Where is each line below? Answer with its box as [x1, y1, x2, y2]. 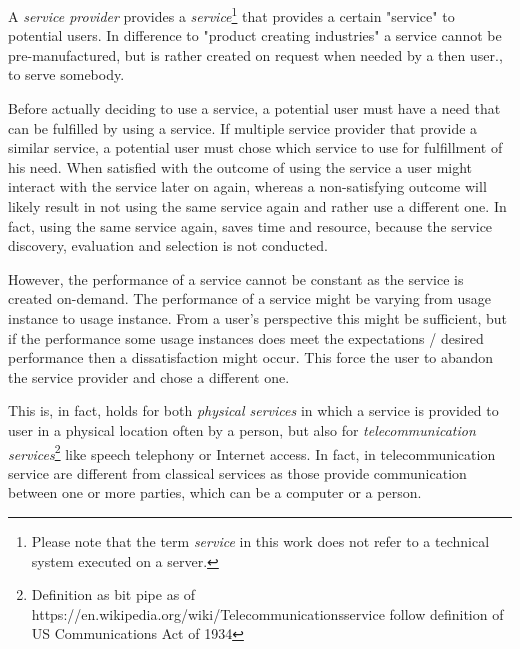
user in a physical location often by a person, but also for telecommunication [8, 419, 476, 440]
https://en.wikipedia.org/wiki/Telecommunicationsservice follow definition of [31, 603, 504, 624]
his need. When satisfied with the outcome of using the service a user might [8, 156, 473, 177]
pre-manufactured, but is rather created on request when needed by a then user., [8, 44, 503, 65]
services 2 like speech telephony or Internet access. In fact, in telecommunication [8, 440, 496, 464]
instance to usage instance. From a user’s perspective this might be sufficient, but [8, 307, 508, 328]
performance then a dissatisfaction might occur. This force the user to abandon [8, 347, 494, 368]
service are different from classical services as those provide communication [8, 462, 467, 483]
